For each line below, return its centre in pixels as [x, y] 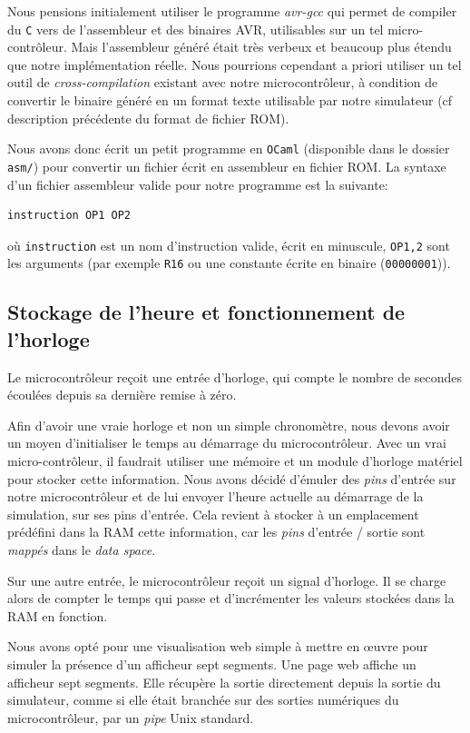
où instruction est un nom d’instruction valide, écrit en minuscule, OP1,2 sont [229, 245]
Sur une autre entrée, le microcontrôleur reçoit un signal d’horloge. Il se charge [227, 580]
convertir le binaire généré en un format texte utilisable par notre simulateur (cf [230, 100]
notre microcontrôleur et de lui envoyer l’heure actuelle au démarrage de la [215, 496]
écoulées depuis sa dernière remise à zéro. [122, 395]
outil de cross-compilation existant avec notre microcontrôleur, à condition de [223, 82]
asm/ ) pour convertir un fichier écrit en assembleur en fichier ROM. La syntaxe [227, 166]
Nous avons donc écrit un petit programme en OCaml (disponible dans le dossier [229, 149]
